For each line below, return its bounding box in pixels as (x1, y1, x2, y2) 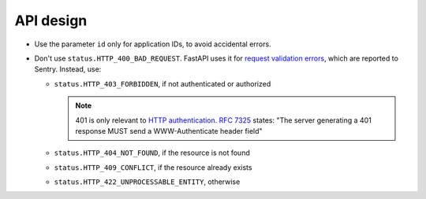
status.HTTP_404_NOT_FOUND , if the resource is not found (54, 148, 250, 157)
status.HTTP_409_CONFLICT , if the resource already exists (54, 162, 252, 172)
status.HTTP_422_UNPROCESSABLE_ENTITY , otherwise (54, 177, 241, 186)
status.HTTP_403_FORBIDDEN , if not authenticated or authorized (54, 79, 271, 88)
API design (14, 12, 88, 29)
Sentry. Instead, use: (34, 64, 102, 74)
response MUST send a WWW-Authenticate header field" (75, 126, 263, 135)
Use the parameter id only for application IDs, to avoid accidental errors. (34, 39, 271, 49)
